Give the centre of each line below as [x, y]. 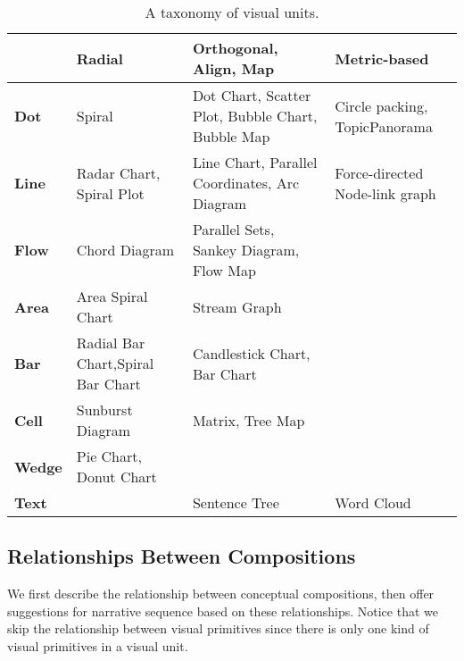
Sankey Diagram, [246, 250]
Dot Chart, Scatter [252, 95]
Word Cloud [373, 502]
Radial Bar [111, 343]
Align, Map [233, 68]
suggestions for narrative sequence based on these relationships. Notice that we [223, 611]
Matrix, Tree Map [249, 420]
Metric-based [382, 58]
